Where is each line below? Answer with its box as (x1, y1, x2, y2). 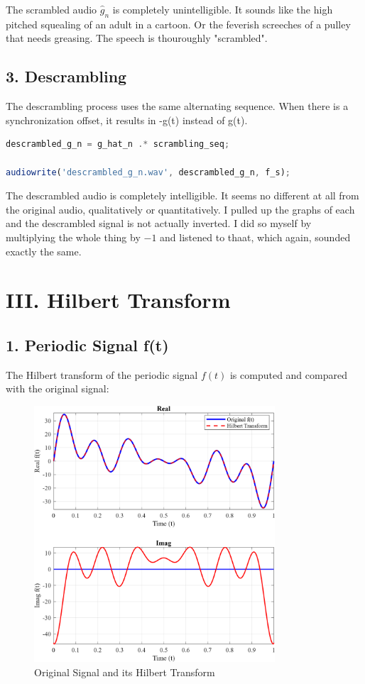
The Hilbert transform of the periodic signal (6, 367, 198, 382)
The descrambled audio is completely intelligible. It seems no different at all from (6, 188, 359, 203)
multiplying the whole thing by (6, 229, 141, 244)
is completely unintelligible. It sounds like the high (112, 2, 333, 16)
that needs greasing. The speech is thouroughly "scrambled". (6, 31, 268, 45)
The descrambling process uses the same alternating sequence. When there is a (6, 99, 349, 114)
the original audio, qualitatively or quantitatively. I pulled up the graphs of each (6, 202, 355, 216)
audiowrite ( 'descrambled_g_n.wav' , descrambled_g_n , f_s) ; (6, 167, 290, 177)
